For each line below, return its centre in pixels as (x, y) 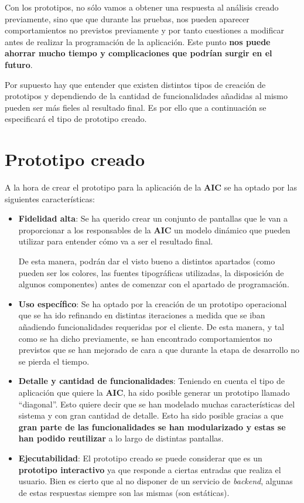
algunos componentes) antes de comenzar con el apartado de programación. (154, 284)
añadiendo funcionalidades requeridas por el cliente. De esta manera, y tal (151, 327)
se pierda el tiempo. (54, 361)
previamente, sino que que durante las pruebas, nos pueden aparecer (127, 18)
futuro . (19, 64)
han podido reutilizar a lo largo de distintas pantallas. (121, 438)
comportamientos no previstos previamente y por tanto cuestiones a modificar (144, 30)
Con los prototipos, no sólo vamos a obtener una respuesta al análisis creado (142, 7)
